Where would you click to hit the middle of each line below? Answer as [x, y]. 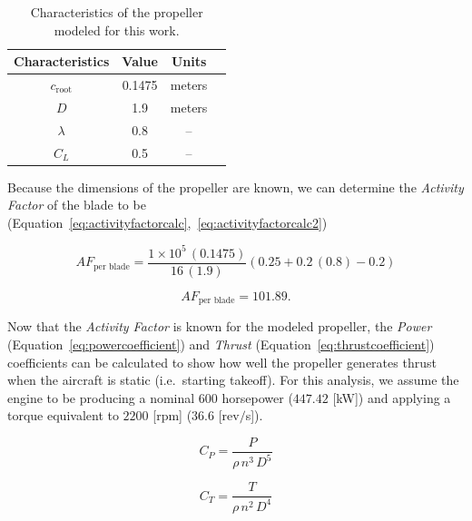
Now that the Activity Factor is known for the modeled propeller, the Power [220, 326]
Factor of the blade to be [77, 205]
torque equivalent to [63, 415]
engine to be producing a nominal [101, 397]
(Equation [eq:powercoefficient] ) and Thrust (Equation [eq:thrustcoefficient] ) [221, 344]
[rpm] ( [172, 415]
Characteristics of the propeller [117, 12]
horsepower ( [257, 397]
